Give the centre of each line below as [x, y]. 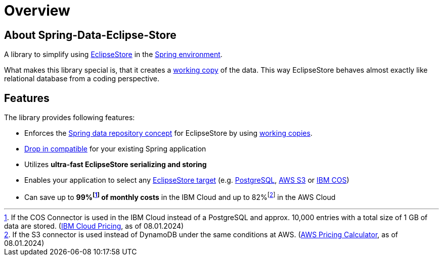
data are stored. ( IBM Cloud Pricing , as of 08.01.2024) [94, 226]
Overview [37, 11]
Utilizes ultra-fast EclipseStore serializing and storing [116, 165]
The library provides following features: [70, 118]
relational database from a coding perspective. [82, 79]
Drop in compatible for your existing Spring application [115, 149]
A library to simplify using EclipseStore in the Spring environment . [113, 55]
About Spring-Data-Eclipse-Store [90, 35]
